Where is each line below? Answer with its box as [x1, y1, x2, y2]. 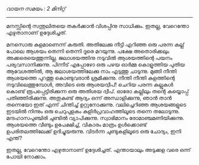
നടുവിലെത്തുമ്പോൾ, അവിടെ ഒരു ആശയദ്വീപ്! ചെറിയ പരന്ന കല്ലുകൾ [6, 81, 174, 88]
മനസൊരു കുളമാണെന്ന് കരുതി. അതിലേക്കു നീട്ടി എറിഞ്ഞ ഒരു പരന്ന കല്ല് [6, 41, 185, 48]
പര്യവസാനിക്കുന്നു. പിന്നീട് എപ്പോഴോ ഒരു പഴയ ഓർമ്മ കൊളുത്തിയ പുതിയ [6, 61, 185, 68]
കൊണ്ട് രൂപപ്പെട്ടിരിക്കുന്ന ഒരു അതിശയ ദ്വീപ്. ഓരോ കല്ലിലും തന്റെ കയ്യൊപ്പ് [6, 88, 189, 94]
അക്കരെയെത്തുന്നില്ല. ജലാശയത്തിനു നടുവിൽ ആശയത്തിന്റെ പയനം [6, 55, 173, 61]
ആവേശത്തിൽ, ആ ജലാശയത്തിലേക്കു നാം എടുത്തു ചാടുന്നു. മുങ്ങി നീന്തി [6, 68, 177, 75]
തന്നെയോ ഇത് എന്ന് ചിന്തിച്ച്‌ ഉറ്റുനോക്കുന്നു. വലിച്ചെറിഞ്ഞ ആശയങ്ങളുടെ [6, 101, 187, 108]
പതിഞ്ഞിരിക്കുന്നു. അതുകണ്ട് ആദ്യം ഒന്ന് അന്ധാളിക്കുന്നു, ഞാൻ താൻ [6, 94, 172, 101]
